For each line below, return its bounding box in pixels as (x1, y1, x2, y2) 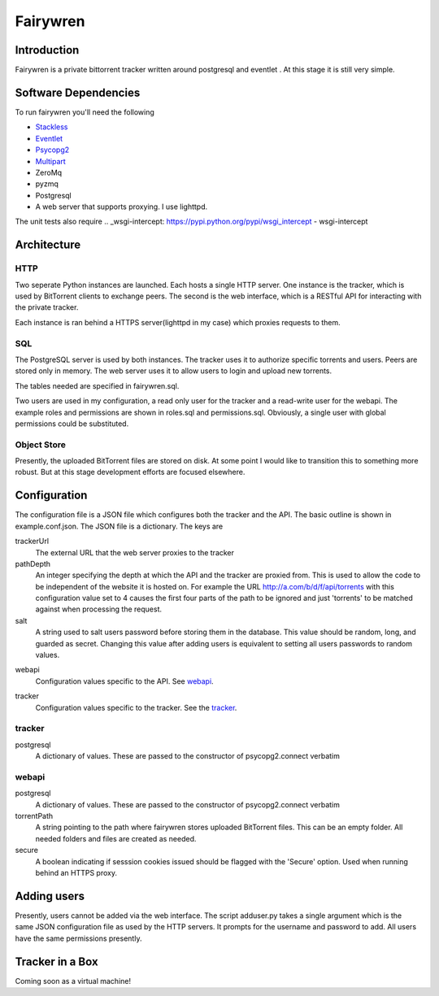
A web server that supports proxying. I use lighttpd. (35, 202, 208, 211)
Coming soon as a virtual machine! (15, 976, 132, 985)
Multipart (35, 156, 67, 166)
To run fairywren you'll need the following (15, 107, 154, 117)
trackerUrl (15, 537, 49, 546)
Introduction (15, 43, 80, 57)
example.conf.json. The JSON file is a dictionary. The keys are (15, 521, 224, 531)
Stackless (35, 122, 68, 132)
